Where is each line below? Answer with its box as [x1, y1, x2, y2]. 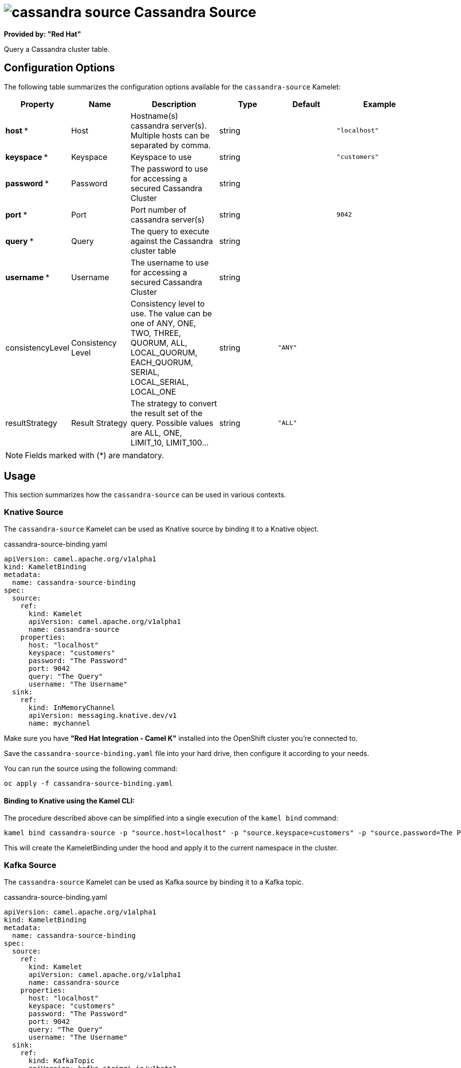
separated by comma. [130, 140, 211, 150]
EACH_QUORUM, [130, 357, 193, 367]
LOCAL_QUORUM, [130, 347, 198, 357]
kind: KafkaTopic [28, 1057, 95, 1065]
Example [363, 99, 396, 109]
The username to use [130, 257, 209, 267]
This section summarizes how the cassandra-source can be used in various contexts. [4, 490, 286, 499]
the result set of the [130, 408, 203, 418]
